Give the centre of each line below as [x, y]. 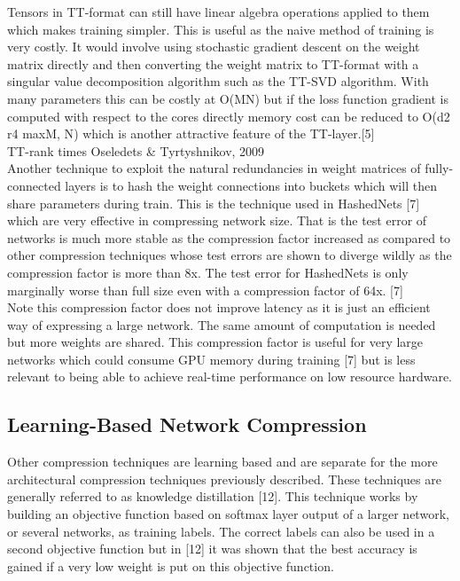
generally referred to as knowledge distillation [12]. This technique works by [213, 496]
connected [34, 185]
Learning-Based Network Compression [187, 424]
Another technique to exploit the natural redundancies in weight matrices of [214, 168]
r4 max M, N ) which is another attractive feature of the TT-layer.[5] [191, 133]
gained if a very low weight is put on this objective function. [171, 565]
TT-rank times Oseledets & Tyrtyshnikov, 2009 [136, 150]
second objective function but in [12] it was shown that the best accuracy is [212, 549]
